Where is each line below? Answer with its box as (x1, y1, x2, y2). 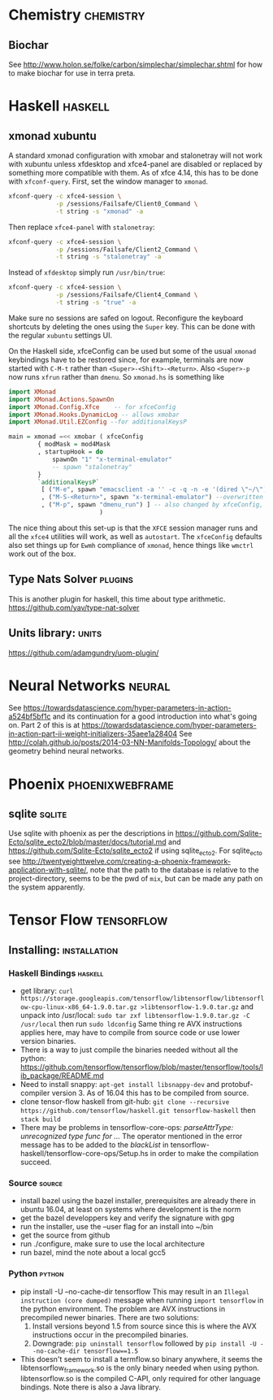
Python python (8, 1268, 64, 1280)
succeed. (19, 1157, 52, 1167)
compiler (19, 1088, 50, 1098)
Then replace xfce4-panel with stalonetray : (8, 222, 155, 232)
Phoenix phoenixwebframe (8, 775, 175, 793)
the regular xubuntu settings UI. (8, 330, 113, 340)
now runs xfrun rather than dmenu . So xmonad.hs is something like (8, 372, 225, 381)
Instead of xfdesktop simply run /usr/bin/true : (8, 267, 166, 277)
